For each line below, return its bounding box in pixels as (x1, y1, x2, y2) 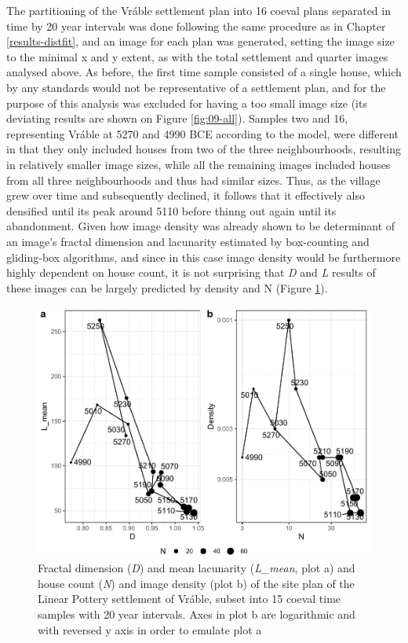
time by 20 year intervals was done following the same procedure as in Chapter (6, 17, 386, 34)
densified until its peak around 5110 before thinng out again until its (6, 202, 337, 219)
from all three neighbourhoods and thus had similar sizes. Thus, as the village (6, 171, 381, 188)
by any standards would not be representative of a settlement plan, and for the (6, 79, 386, 95)
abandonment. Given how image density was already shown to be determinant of (6, 218, 395, 234)
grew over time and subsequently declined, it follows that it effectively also (6, 187, 365, 204)
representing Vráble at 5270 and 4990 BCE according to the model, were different (6, 125, 399, 141)
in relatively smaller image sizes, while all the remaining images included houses (6, 156, 391, 172)
